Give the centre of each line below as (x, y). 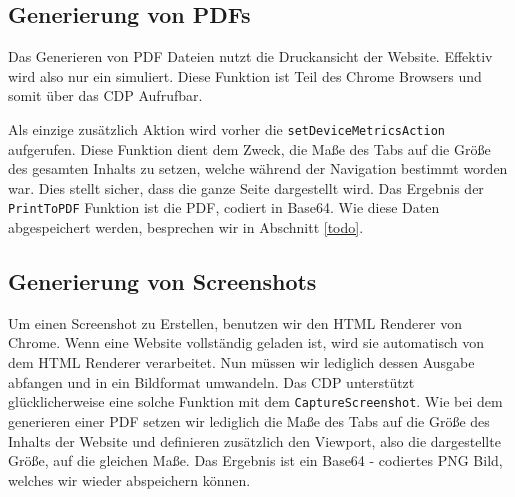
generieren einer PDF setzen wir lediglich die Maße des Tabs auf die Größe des (249, 420)
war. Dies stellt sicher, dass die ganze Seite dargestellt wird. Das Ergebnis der (246, 187)
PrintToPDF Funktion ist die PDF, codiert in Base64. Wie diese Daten (224, 207)
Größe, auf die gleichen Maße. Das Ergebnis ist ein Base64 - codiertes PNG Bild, (255, 460)
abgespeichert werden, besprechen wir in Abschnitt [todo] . (186, 227)
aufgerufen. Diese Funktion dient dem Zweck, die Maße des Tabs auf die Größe (249, 148)
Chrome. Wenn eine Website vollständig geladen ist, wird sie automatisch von (246, 342)
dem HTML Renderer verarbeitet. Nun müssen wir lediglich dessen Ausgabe (241, 362)
